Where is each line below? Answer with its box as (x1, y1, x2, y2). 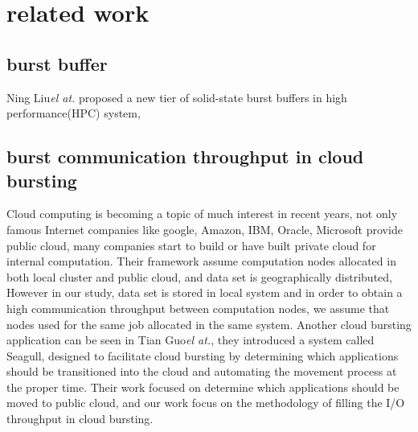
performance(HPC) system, (6, 105, 141, 121)
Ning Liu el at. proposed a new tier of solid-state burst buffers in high (6, 88, 347, 105)
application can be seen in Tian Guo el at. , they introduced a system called (6, 331, 375, 348)
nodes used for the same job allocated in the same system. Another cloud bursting (6, 315, 412, 332)
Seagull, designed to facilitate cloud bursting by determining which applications (6, 347, 399, 364)
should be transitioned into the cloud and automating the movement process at (6, 363, 397, 380)
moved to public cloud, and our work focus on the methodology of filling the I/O (6, 394, 405, 411)
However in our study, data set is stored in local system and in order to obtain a (6, 284, 403, 301)
